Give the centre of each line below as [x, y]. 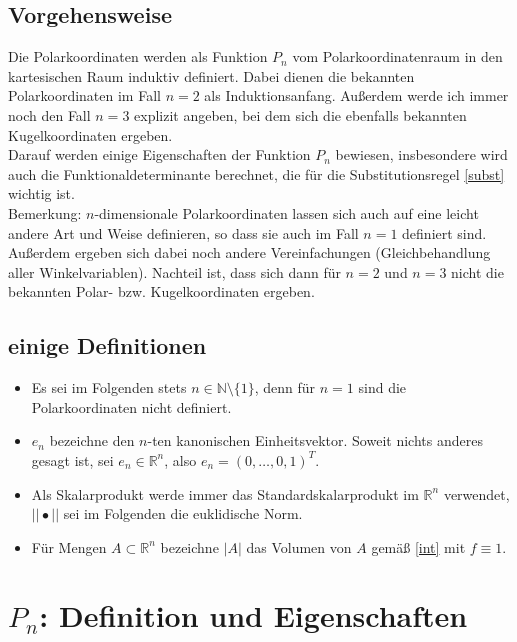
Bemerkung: [45, 212]
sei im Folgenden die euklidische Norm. [183, 513]
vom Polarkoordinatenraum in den [397, 56]
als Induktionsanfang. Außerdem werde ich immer [356, 95]
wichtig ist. [41, 193]
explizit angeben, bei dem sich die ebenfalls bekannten [300, 114]
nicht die [477, 271]
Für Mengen [69, 546]
